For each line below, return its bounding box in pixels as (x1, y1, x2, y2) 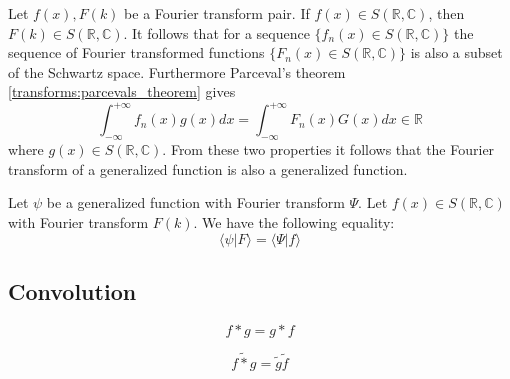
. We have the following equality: (193, 212, 395, 233)
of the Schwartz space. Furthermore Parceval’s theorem (8, 61, 346, 82)
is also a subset (410, 42, 503, 63)
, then (428, 3, 465, 23)
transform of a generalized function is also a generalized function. (8, 158, 408, 179)
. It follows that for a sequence (123, 22, 310, 43)
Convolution (8, 276, 137, 307)
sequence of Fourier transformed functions (8, 42, 265, 63)
